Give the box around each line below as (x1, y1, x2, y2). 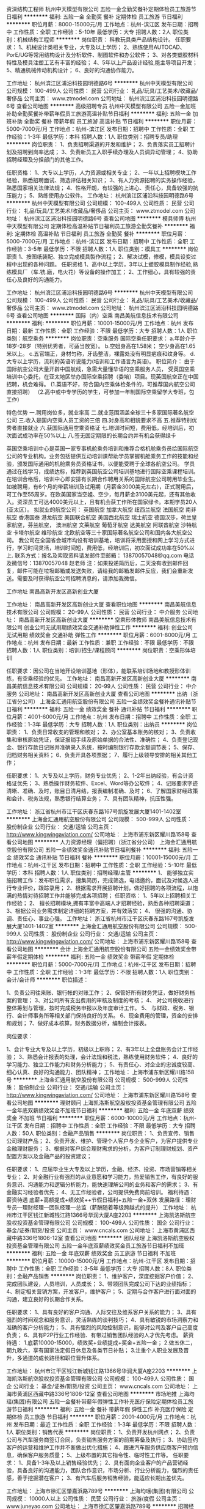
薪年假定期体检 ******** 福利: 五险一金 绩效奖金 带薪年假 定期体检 (6, 953, 175, 960)
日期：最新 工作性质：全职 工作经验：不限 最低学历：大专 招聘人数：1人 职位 (6, 327, 198, 334)
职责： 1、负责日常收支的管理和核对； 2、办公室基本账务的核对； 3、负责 (6, 728, 191, 736)
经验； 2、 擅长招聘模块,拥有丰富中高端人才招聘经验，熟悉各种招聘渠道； (11, 899, 196, 907)
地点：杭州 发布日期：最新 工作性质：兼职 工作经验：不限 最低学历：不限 (11, 639, 194, 646)
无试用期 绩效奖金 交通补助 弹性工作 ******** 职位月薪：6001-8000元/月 (6, 632, 191, 638)
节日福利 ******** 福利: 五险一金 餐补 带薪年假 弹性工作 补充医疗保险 (11, 1406, 187, 1412)
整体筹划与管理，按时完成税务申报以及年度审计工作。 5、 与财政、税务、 (6, 1005, 189, 1011)
